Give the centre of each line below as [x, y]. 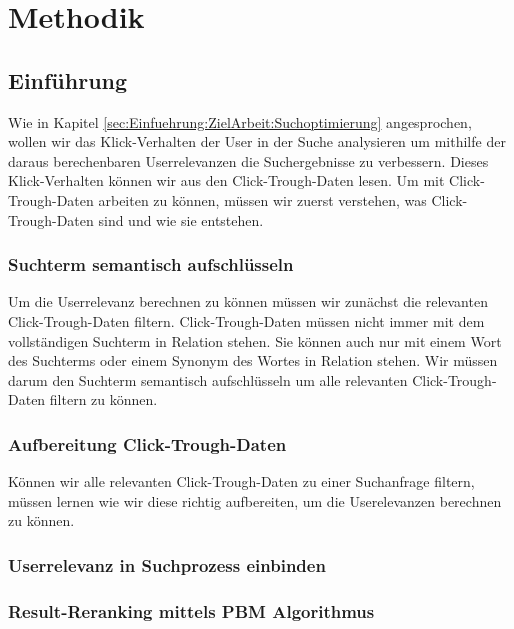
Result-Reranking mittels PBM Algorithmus [191, 610]
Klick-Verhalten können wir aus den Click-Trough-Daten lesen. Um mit [226, 180]
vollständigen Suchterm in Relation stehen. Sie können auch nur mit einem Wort [255, 340]
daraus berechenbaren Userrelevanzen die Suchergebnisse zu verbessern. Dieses [248, 160]
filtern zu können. [103, 399]
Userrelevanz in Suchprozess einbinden [167, 564]
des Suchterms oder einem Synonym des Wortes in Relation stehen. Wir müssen [253, 360]
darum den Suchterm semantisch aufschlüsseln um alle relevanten [208, 379]
